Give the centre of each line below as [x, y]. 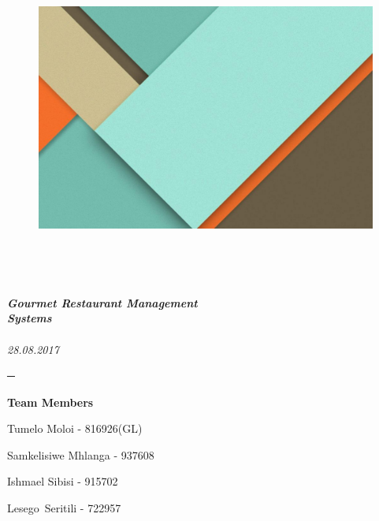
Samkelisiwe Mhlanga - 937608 [81, 454]
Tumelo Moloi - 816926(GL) [75, 428]
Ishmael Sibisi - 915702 [63, 481]
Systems [30, 318]
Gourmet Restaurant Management [102, 302]
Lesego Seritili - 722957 [64, 508]
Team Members [50, 402]
